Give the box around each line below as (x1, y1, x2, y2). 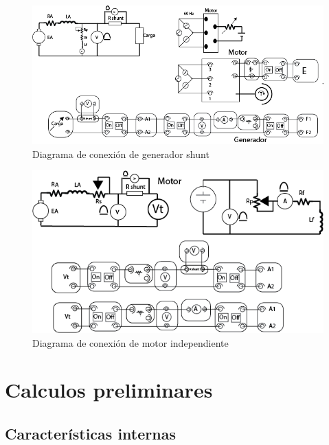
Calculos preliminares (5, 376, 213, 404)
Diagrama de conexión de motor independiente (32, 335, 229, 350)
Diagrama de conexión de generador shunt (32, 146, 209, 161)
